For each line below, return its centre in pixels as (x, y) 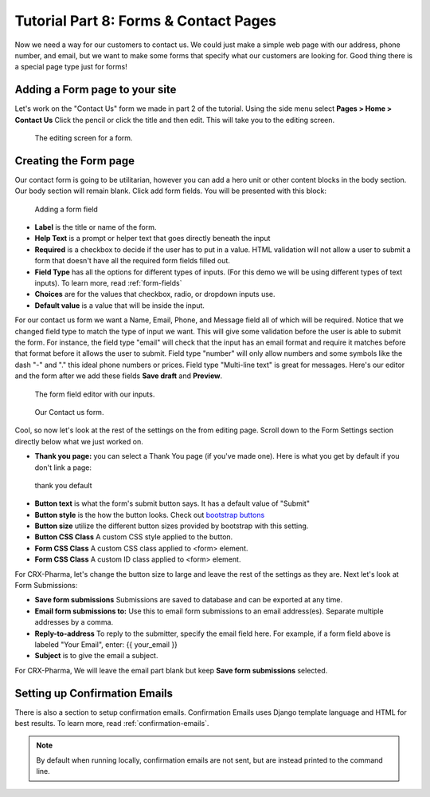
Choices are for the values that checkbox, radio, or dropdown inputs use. (155, 294)
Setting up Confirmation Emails (94, 693)
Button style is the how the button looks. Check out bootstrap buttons (150, 515)
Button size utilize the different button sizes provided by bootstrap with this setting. (172, 526)
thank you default (63, 485)
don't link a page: (63, 468)
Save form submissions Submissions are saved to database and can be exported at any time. (188, 600)
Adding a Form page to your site (96, 90)
